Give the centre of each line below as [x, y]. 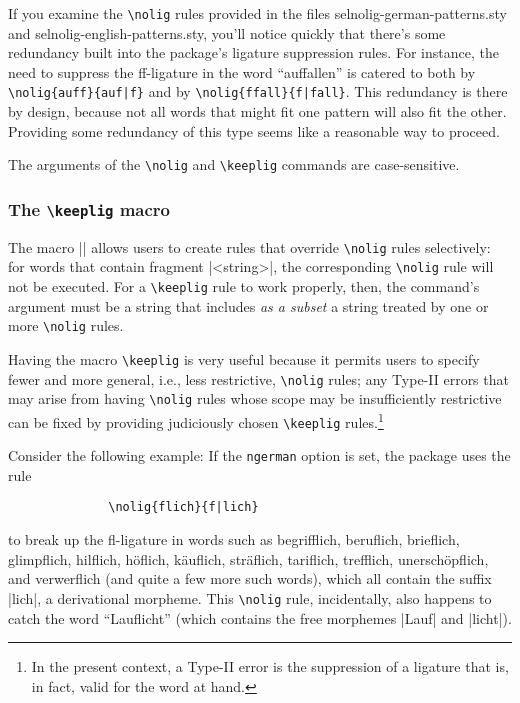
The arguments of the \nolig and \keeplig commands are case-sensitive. [234, 164]
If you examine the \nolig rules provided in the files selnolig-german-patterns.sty [257, 13]
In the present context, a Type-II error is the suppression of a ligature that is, [270, 666]
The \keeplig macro [89, 208]
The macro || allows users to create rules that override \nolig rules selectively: [249, 246]
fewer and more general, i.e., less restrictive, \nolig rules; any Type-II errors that [258, 378]
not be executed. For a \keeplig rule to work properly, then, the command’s [244, 286]
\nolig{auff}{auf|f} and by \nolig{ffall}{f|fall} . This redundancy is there [258, 91]
